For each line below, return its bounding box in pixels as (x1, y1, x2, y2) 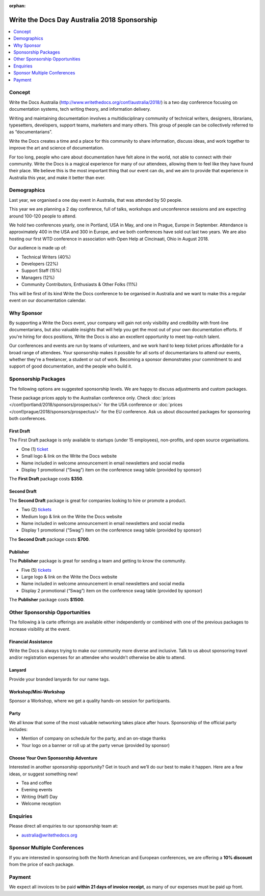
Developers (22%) (21, 261, 58, 267)
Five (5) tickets (21, 567, 52, 573)
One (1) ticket (21, 446, 49, 452)
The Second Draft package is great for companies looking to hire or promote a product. (9, 497, 186, 503)
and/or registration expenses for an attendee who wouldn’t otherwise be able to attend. (9, 654, 186, 660)
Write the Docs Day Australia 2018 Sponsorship (9, 15, 158, 24)
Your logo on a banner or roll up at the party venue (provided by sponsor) (21, 742, 170, 748)
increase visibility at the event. (9, 626, 71, 632)
